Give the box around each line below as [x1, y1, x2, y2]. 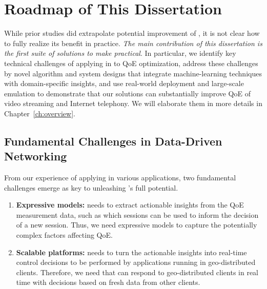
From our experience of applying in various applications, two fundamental [4, 172, 236, 183]
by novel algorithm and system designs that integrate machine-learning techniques [4, 68, 262, 78]
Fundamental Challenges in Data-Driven [4, 133, 222, 149]
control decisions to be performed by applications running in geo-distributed [16, 257, 256, 267]
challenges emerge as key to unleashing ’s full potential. [4, 182, 178, 193]
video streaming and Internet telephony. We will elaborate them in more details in [4, 98, 262, 109]
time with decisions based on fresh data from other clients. [16, 277, 200, 287]
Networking [4, 148, 67, 164]
